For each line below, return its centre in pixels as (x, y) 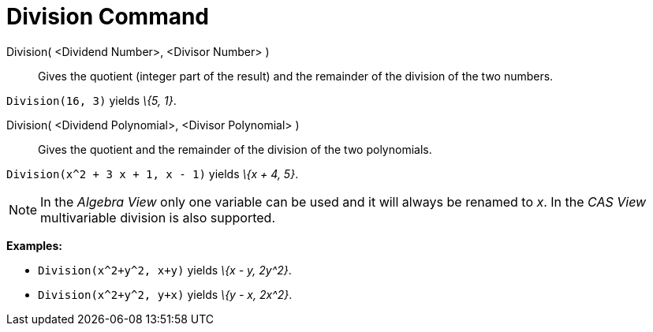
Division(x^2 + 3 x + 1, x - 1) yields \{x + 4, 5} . (153, 173)
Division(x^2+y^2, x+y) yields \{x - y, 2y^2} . (165, 270)
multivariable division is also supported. (158, 217)
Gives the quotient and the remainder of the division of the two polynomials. (235, 149)
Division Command (108, 17)
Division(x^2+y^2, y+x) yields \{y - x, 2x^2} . (165, 294)
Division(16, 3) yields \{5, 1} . (91, 100)
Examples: (34, 245)
